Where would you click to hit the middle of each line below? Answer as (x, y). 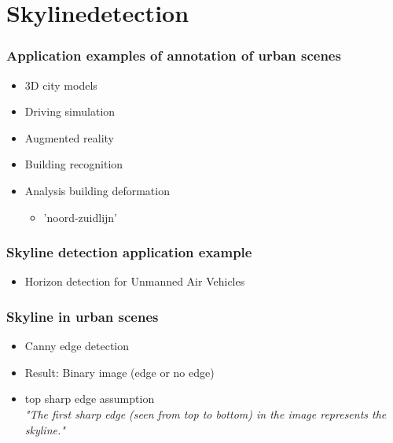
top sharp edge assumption (90, 399)
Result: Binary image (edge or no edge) (119, 372)
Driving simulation (70, 111)
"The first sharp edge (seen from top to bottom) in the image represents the (206, 413)
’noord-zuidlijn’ (81, 217)
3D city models (61, 85)
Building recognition (74, 164)
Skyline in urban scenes (83, 316)
